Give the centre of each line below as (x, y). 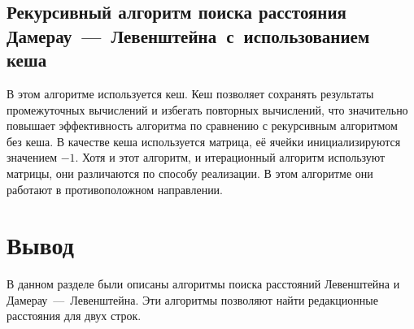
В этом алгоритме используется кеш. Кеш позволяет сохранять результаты (190, 93)
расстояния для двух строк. (74, 316)
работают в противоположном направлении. (115, 189)
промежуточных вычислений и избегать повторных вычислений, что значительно (207, 109)
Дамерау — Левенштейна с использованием (188, 35)
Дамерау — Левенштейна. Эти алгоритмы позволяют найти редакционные (192, 299)
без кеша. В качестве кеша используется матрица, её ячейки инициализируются (204, 141)
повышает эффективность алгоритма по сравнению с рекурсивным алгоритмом (202, 126)
